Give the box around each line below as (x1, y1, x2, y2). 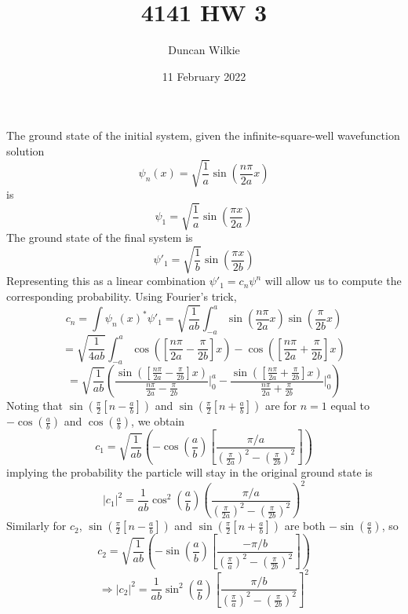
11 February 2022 (162, 68, 246, 84)
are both (284, 517, 326, 534)
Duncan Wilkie (168, 42, 240, 58)
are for (264, 397, 297, 414)
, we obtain (131, 413, 185, 429)
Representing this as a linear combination (6, 272, 206, 289)
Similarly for (6, 517, 67, 534)
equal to (330, 397, 370, 414)
